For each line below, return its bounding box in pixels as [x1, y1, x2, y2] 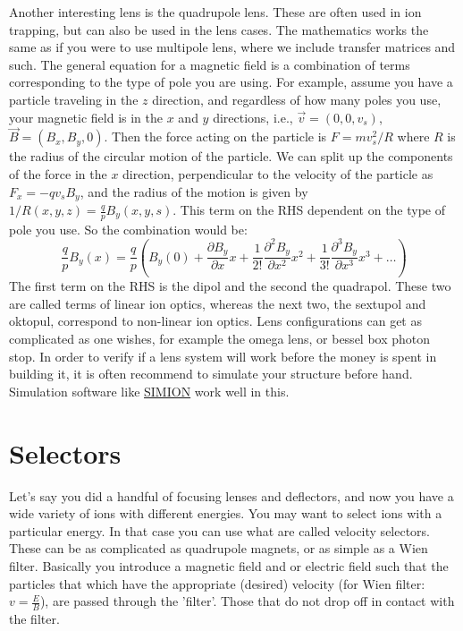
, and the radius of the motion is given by [80, 182, 308, 200]
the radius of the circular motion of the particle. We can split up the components [9, 147, 453, 166]
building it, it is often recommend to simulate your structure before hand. [9, 364, 413, 383]
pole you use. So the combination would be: [9, 219, 248, 238]
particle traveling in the [9, 90, 139, 108]
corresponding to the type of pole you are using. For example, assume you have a [9, 72, 453, 91]
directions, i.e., [213, 107, 293, 126]
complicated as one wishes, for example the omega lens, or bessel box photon [9, 329, 431, 348]
